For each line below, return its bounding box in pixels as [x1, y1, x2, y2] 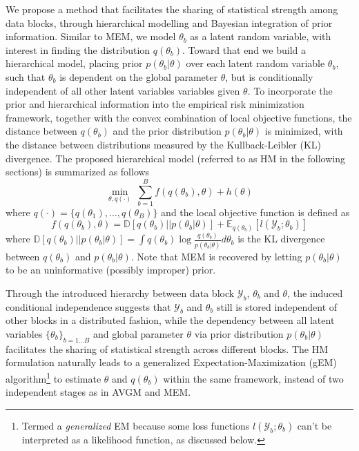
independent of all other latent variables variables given [6, 83, 240, 97]
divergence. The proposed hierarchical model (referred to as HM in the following [6, 151, 345, 165]
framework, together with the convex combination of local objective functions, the [6, 110, 352, 124]
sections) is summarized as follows [6, 164, 150, 179]
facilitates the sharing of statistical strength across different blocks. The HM [6, 341, 329, 356]
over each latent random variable [186, 56, 325, 70]
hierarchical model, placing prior [6, 56, 143, 70]
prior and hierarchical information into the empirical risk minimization [6, 97, 304, 111]
